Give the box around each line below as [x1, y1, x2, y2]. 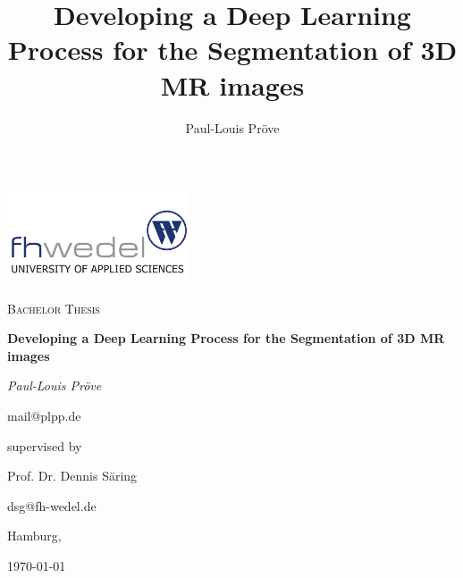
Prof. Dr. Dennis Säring [7, 466, 138, 485]
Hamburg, [7, 526, 62, 545]
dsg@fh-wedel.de [7, 496, 97, 515]
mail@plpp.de [7, 406, 81, 424]
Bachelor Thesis [7, 298, 100, 317]
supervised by [7, 436, 82, 455]
